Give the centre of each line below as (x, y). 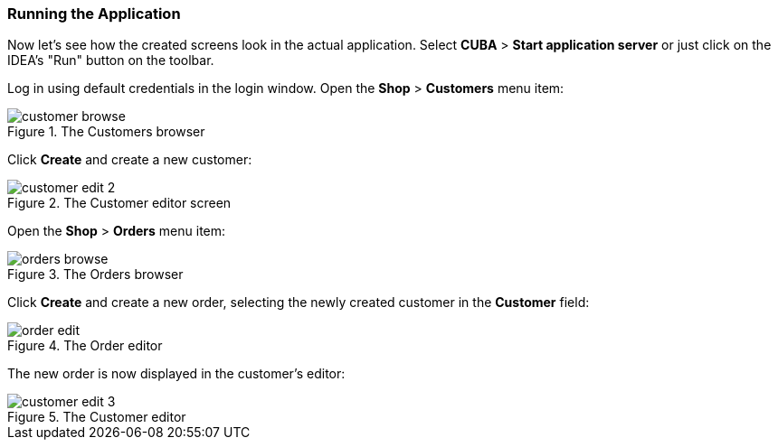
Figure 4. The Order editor (85, 346)
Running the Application (94, 14)
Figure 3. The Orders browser (95, 275)
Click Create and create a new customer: (130, 160)
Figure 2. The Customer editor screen (119, 203)
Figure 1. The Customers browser (106, 132)
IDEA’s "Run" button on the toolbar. (111, 61)
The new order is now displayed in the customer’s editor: (176, 374)
